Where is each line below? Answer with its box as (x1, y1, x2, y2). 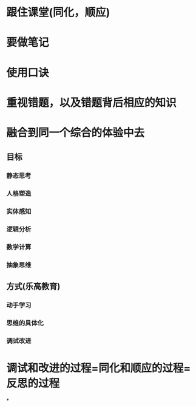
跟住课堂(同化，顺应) (6, 5, 110, 19)
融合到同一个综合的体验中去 (6, 126, 145, 140)
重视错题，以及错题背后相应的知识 (6, 95, 177, 109)
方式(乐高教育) (6, 281, 61, 292)
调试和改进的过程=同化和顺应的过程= (6, 361, 191, 375)
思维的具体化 (6, 319, 44, 327)
